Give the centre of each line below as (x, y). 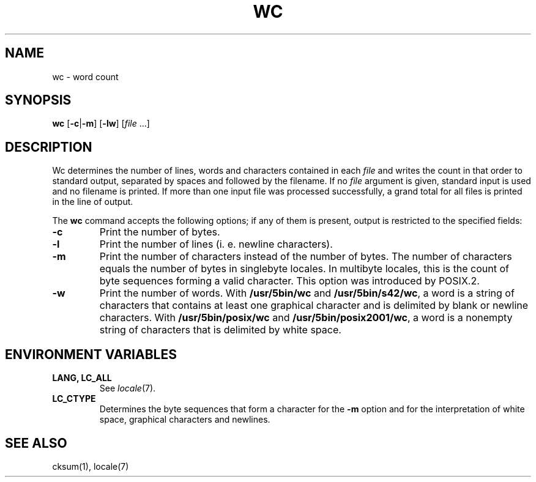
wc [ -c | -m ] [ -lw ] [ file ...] (101, 124)
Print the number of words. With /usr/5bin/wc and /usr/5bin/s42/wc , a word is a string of (307, 293)
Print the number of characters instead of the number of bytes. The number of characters (306, 257)
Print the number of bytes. (160, 232)
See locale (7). (128, 388)
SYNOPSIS (38, 100)
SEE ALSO (36, 443)
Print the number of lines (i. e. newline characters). (216, 244)
